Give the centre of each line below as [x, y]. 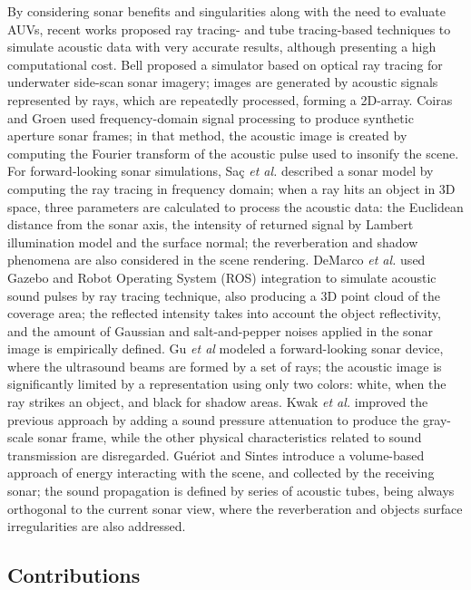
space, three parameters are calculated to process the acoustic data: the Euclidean [235, 206]
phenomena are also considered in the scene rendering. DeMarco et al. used [216, 260]
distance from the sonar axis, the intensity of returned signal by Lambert [211, 224]
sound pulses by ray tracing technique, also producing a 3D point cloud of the [224, 295]
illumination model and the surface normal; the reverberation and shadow [213, 242]
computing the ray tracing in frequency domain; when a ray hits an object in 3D [231, 188]
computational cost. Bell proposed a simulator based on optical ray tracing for [225, 64]
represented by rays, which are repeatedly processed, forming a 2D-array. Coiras [230, 99]
